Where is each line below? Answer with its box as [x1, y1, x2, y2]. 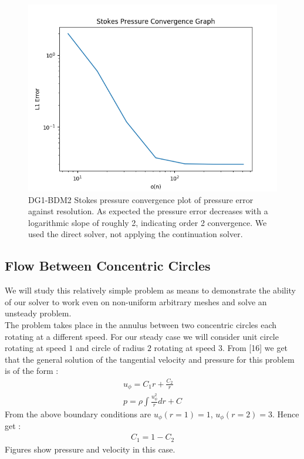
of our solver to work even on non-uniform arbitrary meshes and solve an [5, 295, 267, 308]
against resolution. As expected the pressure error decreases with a [28, 205, 268, 217]
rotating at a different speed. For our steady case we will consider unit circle [5, 330, 279, 342]
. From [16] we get [222, 342, 288, 354]
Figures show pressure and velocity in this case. [5, 443, 175, 455]
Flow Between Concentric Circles [5, 256, 211, 275]
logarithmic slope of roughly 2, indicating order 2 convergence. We [28, 216, 267, 228]
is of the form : [5, 365, 59, 377]
